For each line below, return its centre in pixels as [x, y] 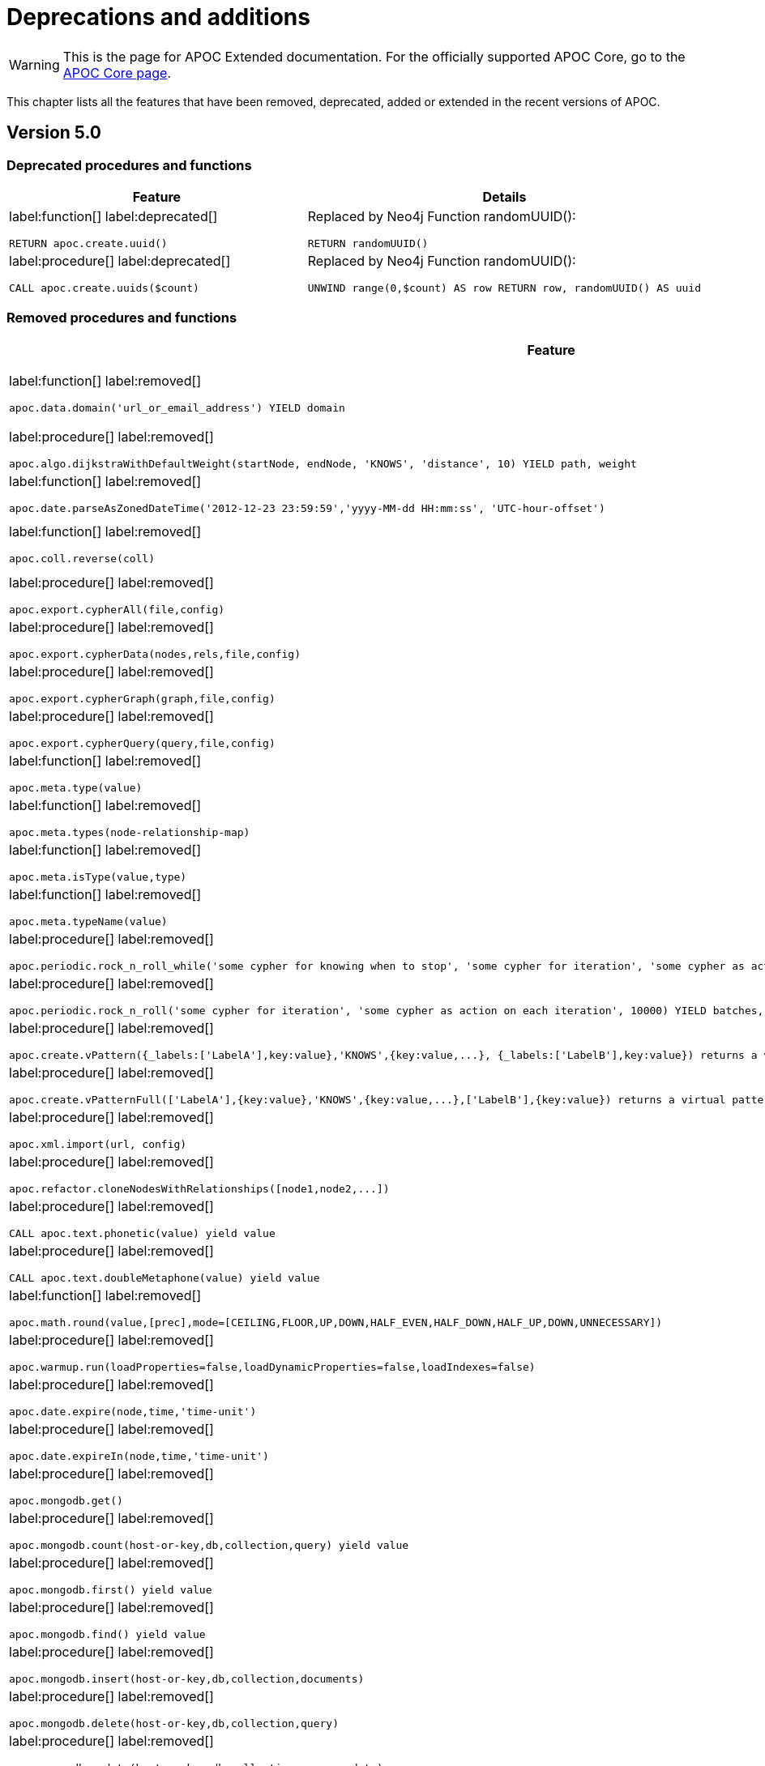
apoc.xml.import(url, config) [98, 1144]
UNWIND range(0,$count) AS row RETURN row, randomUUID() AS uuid [504, 288]
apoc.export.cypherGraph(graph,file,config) [142, 698]
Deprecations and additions [158, 17]
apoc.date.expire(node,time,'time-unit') [133, 1411]
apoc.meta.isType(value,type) [98, 877]
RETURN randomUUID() [368, 243]
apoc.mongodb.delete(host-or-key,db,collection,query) [174, 1723]
